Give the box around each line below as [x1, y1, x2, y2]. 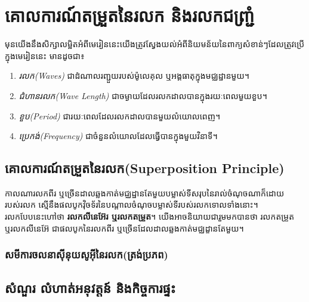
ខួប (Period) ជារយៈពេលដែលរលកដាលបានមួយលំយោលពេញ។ [18, 109, 221, 122]
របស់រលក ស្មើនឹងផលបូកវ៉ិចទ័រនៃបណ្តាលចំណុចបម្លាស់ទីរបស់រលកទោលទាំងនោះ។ [5, 198, 258, 211]
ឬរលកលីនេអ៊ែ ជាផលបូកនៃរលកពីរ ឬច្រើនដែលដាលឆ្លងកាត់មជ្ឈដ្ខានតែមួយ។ [5, 221, 244, 234]
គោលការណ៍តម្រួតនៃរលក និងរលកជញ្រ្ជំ [5, 3, 255, 27]
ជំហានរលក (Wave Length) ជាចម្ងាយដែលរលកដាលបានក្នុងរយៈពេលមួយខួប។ [18, 89, 267, 101]
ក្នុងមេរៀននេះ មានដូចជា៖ [5, 49, 85, 61]
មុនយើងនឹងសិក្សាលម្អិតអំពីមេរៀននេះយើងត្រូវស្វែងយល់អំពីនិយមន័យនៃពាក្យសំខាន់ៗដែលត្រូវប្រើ [5, 38, 305, 50]
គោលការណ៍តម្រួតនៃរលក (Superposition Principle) [5, 159, 285, 177]
